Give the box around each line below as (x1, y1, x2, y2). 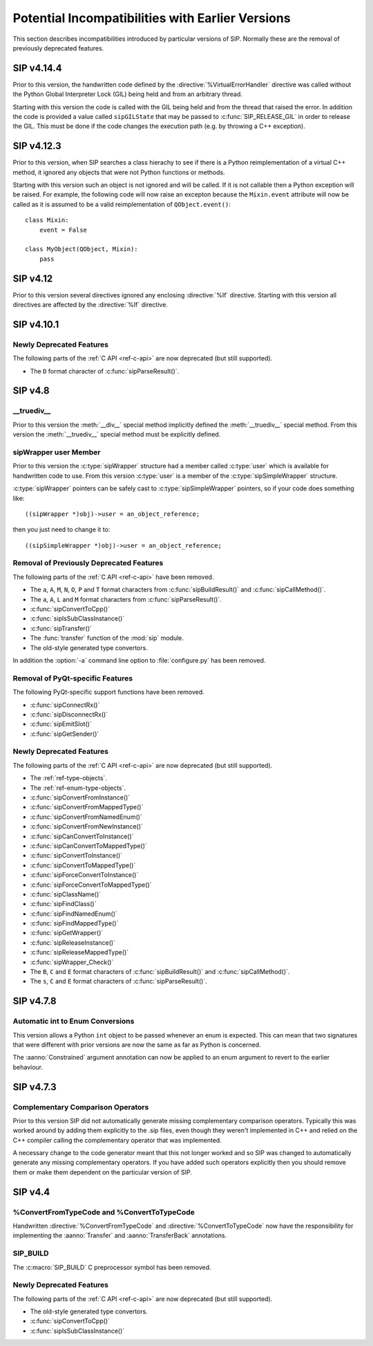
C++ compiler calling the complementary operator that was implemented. (12, 1136, 222, 1144)
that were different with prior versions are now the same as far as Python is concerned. (12, 1040, 262, 1049)
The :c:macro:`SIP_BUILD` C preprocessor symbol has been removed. (12, 1263, 211, 1271)
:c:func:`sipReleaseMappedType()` (30, 948, 129, 957)
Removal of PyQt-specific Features (12, 673, 133, 683)
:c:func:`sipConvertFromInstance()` (30, 793, 131, 802)
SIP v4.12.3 (12, 140, 61, 152)
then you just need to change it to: (12, 526, 111, 534)
